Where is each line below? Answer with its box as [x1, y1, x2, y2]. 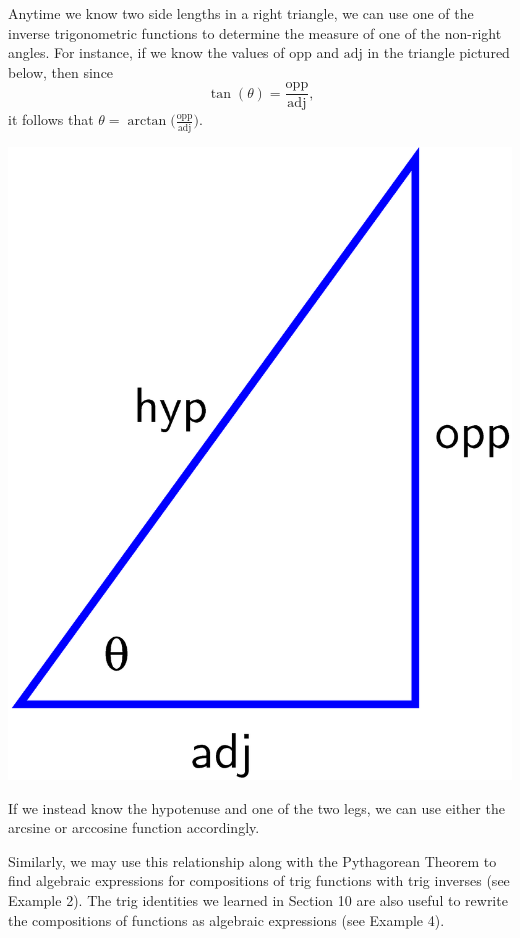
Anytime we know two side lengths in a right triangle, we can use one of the [8, 3, 474, 23]
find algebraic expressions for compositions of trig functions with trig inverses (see [8, 870, 510, 891]
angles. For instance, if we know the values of [8, 42, 285, 63]
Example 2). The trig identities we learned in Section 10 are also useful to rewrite [8, 889, 508, 910]
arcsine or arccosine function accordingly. [8, 817, 260, 838]
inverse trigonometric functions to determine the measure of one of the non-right [8, 22, 502, 43]
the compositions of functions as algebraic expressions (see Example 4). [8, 909, 445, 930]
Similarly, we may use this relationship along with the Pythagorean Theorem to [8, 850, 497, 871]
